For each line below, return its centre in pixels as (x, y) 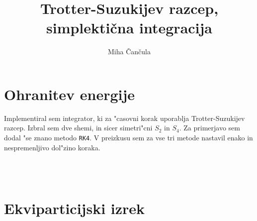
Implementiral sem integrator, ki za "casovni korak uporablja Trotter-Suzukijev (125, 118)
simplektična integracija (129, 28)
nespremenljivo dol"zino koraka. (52, 147)
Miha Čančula (129, 52)
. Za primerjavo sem (210, 128)
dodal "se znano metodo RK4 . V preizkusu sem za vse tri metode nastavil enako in (128, 138)
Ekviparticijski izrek (75, 208)
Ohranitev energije (70, 94)
